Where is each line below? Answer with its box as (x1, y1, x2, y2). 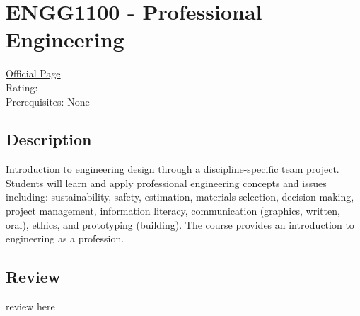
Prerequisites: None (6, 94, 90, 108)
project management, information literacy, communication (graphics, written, (6, 203, 340, 218)
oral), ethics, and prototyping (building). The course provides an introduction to (6, 217, 354, 232)
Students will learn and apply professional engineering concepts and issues (6, 175, 327, 190)
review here (6, 299, 55, 314)
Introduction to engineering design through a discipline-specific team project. (6, 162, 339, 176)
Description (6, 128, 92, 150)
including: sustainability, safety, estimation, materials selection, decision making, (6, 189, 354, 204)
